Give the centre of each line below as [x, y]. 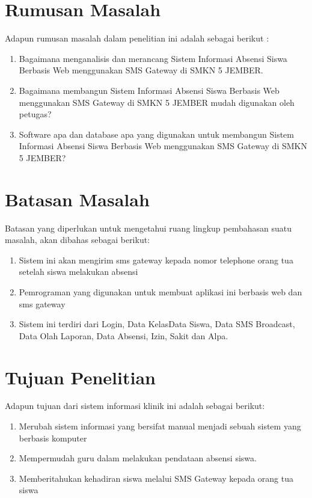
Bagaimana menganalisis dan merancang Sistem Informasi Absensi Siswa [153, 58]
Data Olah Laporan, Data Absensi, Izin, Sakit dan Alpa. [124, 335]
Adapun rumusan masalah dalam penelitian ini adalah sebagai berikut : [137, 38]
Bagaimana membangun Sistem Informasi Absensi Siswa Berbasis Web [149, 90]
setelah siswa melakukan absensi [78, 272]
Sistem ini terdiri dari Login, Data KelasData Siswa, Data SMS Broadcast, [157, 324]
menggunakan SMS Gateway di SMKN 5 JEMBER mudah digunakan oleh [157, 102]
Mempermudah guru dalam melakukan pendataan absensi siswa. [138, 458]
